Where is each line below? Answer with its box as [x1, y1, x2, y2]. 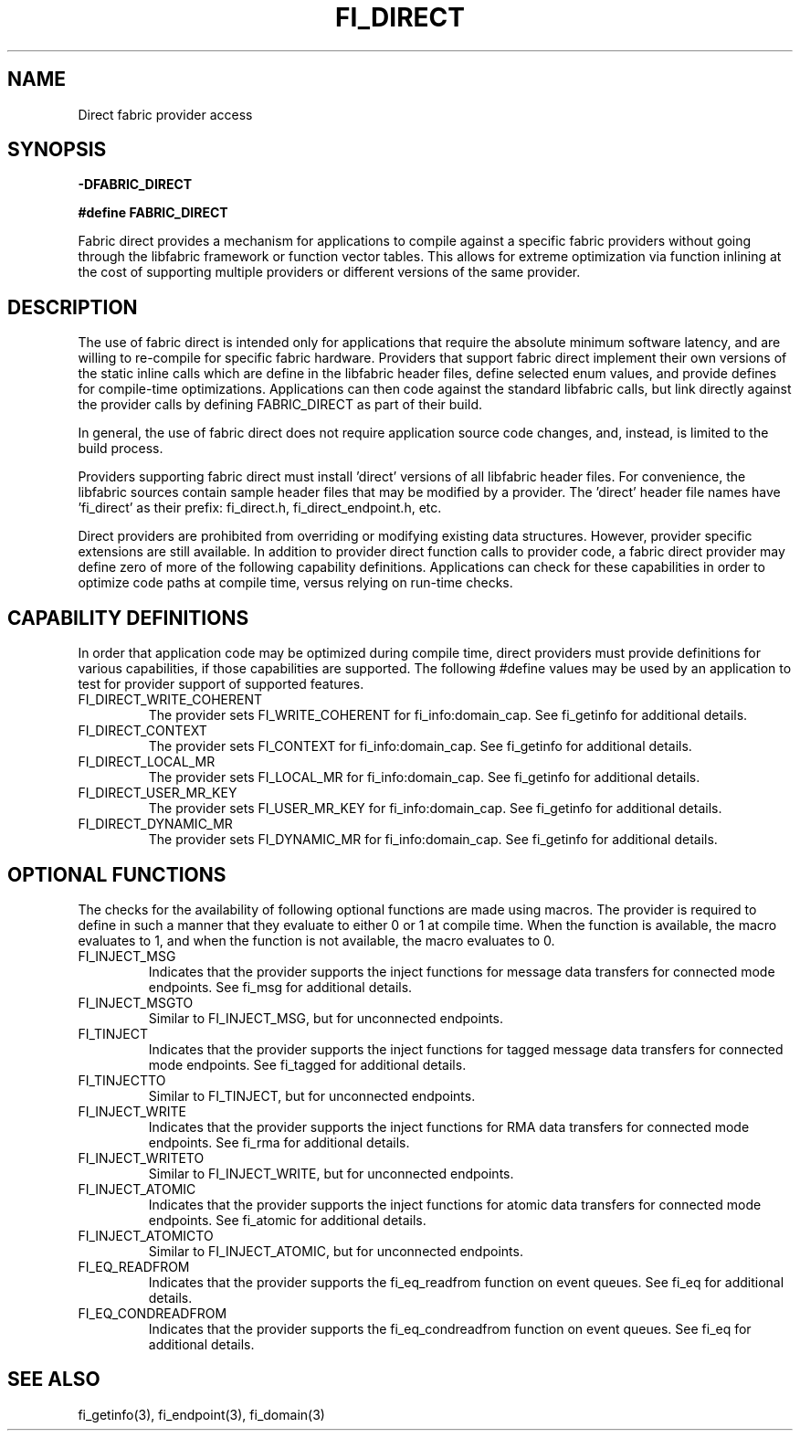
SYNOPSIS [7, 138, 107, 162]
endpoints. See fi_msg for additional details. [148, 978, 413, 995]
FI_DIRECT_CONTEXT [78, 723, 207, 739]
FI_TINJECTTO [78, 1072, 166, 1088]
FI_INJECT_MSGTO [78, 994, 194, 1010]
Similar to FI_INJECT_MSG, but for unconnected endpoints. [148, 1010, 504, 1026]
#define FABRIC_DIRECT [78, 205, 228, 221]
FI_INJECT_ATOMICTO [78, 1227, 214, 1243]
